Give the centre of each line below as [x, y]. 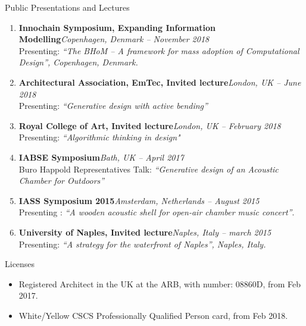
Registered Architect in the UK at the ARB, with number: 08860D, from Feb [160, 283]
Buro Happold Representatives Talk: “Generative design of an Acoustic [149, 169]
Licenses [20, 264]
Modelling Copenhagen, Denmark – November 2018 [114, 39]
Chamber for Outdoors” [62, 181]
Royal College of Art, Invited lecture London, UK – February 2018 [150, 125]
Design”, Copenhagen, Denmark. [78, 62]
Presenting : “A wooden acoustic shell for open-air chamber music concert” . [157, 212]
